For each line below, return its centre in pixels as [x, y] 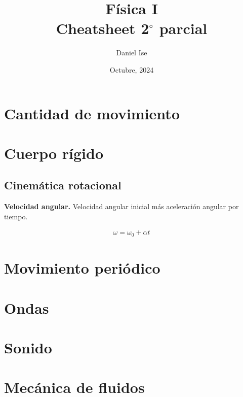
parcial [183, 28]
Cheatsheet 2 [103, 28]
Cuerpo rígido [54, 153]
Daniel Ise [132, 53]
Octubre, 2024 [132, 69]
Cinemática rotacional [63, 185]
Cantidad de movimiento [92, 113]
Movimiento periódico [82, 268]
